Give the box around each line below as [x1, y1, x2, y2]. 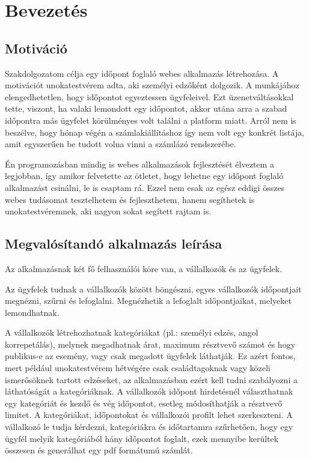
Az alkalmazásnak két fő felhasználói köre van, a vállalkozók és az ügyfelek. [5, 262, 283, 274]
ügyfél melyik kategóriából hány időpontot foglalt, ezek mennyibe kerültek [5, 432, 279, 444]
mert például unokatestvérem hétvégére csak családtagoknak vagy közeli [5, 362, 271, 374]
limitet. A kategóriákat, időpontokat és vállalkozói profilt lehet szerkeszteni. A [5, 408, 293, 421]
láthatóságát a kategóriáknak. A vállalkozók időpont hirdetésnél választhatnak [5, 385, 293, 398]
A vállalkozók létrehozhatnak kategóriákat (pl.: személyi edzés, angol [5, 326, 259, 339]
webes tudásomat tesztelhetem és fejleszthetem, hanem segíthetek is [5, 193, 255, 205]
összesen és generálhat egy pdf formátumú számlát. [5, 444, 193, 456]
